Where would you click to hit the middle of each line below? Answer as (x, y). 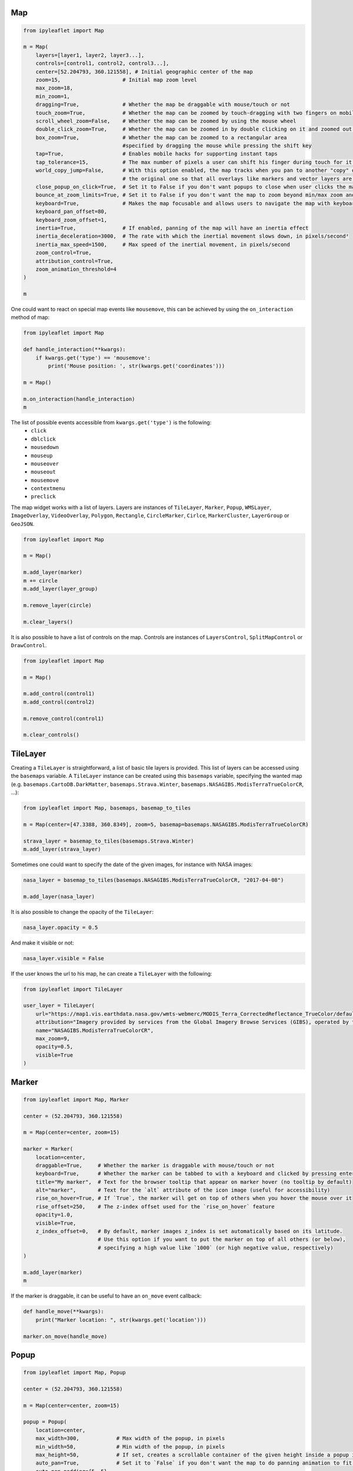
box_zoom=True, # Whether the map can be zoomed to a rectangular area (161, 137)
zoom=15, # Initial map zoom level (116, 80)
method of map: (30, 317)
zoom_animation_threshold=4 (76, 269)
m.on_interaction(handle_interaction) (79, 399)
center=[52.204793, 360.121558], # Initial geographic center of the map (144, 71)
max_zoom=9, (53, 1039)
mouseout (43, 472)
